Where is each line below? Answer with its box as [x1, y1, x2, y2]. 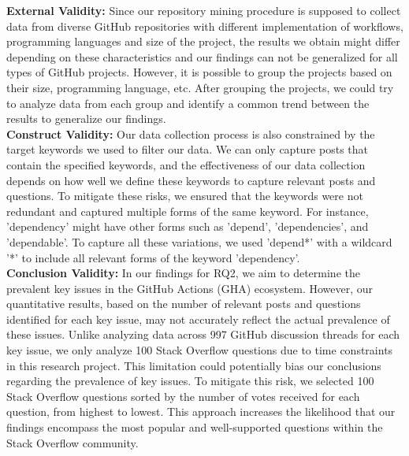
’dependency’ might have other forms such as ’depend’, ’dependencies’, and [6, 218, 369, 235]
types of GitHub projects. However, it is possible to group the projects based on [6, 64, 392, 80]
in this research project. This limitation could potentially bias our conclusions [6, 357, 381, 373]
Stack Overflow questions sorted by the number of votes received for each [6, 387, 360, 404]
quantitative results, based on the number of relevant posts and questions [6, 295, 361, 312]
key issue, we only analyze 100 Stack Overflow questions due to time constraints [6, 342, 393, 358]
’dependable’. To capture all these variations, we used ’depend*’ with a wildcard [6, 233, 392, 250]
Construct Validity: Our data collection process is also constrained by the [6, 125, 375, 142]
